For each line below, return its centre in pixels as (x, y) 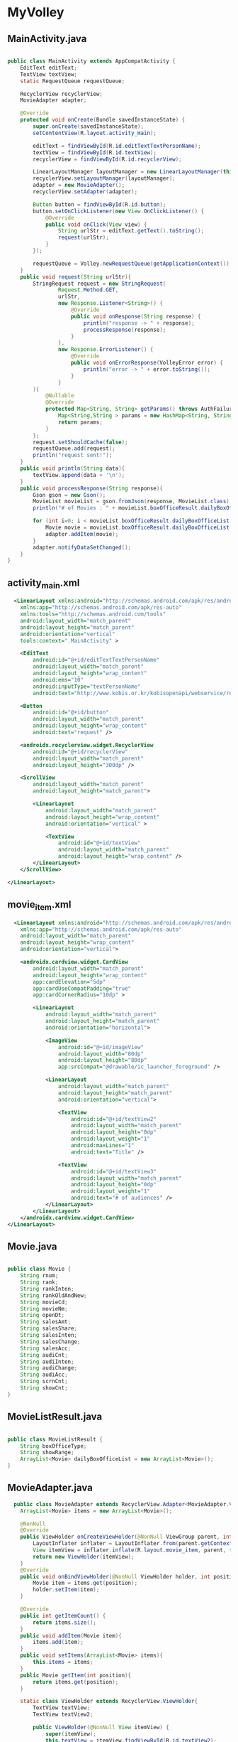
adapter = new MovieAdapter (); (79, 186)
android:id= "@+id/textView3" (114, 1171)
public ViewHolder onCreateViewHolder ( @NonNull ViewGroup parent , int (126, 1537)
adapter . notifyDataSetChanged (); (82, 547)
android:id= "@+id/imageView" (101, 1047)
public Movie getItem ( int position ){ (76, 1675)
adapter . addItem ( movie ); (82, 534)
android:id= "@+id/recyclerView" (81, 752)
